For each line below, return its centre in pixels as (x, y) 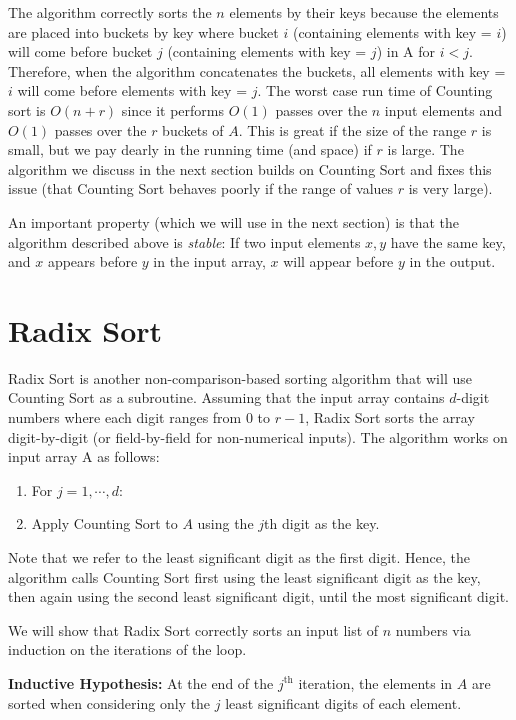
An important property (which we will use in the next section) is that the (234, 221)
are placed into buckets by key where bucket (143, 31)
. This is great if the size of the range (352, 129)
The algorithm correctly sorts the (110, 12)
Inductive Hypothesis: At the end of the (141, 682)
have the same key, (448, 241)
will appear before (338, 261)
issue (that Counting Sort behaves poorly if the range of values (201, 188)
